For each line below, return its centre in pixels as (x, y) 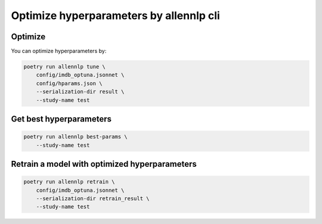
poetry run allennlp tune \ (64, 67)
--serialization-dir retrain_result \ (93, 198)
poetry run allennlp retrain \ (69, 182)
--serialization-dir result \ (80, 92)
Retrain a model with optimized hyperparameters (104, 164)
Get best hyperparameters (61, 119)
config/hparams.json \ (69, 83)
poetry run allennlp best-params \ (75, 137)
